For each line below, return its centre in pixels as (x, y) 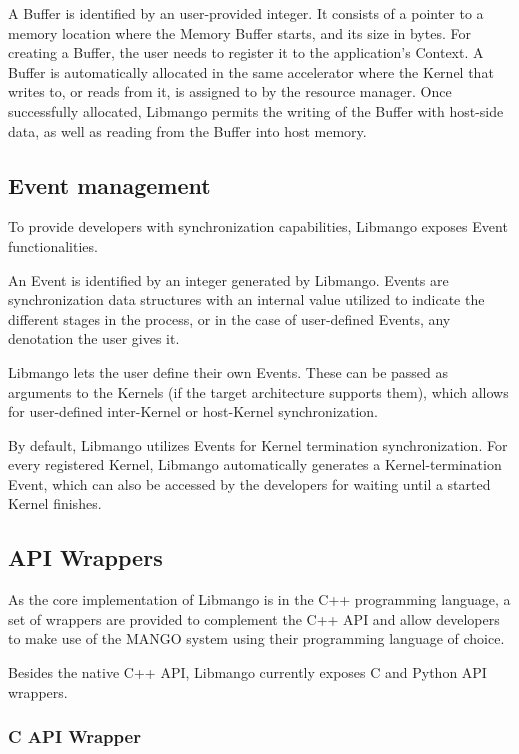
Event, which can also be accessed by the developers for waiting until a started (249, 483)
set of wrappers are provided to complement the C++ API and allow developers (254, 618)
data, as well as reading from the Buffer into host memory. (187, 130)
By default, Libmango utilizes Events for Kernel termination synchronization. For (258, 444)
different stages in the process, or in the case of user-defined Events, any (229, 318)
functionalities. (53, 245)
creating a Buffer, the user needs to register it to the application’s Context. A (246, 52)
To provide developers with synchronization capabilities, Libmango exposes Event (258, 226)
